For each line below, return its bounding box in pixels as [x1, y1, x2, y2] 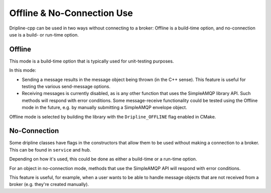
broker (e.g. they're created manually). [9, 181, 89, 187]
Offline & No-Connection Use [9, 7, 133, 18]
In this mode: [9, 67, 36, 73]
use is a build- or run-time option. [9, 31, 79, 37]
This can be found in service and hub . [9, 146, 91, 152]
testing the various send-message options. [22, 83, 110, 89]
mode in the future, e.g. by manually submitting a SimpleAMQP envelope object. [22, 104, 188, 110]
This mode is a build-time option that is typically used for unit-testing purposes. [9, 58, 174, 64]
